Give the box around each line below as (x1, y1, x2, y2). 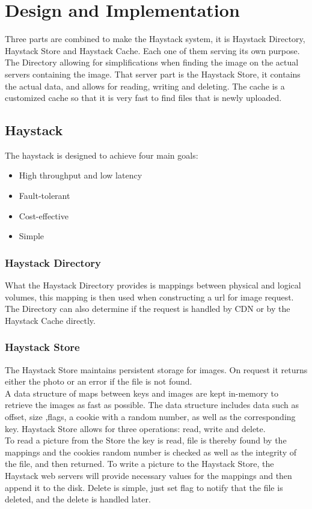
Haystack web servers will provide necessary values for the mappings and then (5, 469, 292, 482)
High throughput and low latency (19, 169, 142, 181)
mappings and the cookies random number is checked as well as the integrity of (5, 445, 297, 458)
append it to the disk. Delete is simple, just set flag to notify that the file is (5, 481, 283, 493)
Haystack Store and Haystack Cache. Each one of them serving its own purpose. (5, 44, 300, 56)
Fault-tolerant (19, 189, 70, 202)
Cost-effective (19, 209, 69, 222)
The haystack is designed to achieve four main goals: (5, 148, 198, 161)
